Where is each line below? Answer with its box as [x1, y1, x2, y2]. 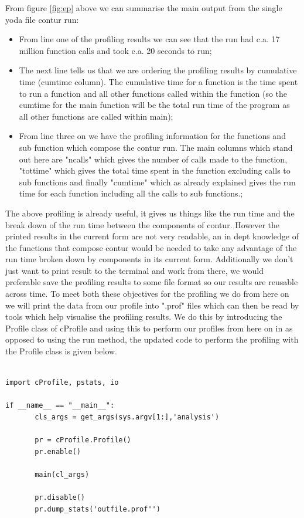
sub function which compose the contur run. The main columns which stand [19, 141, 293, 153]
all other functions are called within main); [19, 110, 173, 122]
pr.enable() [35, 447, 81, 456]
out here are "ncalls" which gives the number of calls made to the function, [19, 153, 288, 165]
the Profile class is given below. [5, 345, 118, 357]
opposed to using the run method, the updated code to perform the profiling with [5, 333, 299, 346]
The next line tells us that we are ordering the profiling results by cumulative [19, 64, 297, 76]
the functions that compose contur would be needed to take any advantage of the [5, 241, 297, 253]
